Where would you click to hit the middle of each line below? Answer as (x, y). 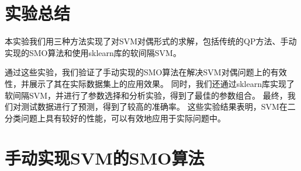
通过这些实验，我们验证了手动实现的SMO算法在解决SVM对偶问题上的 (138, 72)
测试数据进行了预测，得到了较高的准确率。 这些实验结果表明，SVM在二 (158, 107)
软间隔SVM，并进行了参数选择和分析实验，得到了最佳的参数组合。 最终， (146, 95)
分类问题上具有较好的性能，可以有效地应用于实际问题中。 (115, 118)
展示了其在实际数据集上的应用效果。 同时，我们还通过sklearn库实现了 (162, 83)
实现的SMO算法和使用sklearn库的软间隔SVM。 (93, 52)
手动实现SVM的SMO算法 (105, 158)
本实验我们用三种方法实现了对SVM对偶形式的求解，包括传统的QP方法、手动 (151, 41)
